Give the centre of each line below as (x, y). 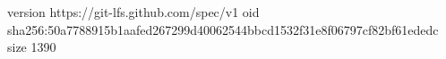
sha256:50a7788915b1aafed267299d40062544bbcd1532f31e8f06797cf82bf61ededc (223, 29)
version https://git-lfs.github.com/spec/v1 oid (133, 12)
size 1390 (32, 47)
